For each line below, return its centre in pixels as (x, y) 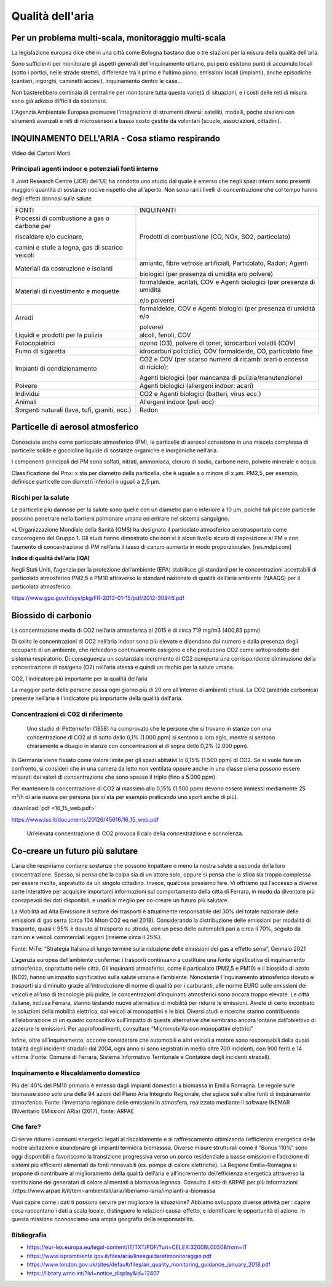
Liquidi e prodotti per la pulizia (59, 335)
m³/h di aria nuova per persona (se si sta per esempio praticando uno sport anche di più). (125, 797)
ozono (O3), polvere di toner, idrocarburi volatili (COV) (218, 343)
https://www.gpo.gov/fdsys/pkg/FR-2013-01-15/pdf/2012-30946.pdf (98, 598)
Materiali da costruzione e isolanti (64, 269)
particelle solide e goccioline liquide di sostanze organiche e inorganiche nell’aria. (115, 450)
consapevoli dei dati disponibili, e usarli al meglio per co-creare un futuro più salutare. (120, 900)
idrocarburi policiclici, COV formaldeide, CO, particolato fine (226, 352)
